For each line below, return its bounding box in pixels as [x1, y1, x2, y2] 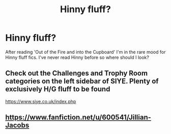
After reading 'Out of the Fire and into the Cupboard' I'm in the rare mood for [5, 49, 166, 55]
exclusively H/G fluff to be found [5, 85, 110, 93]
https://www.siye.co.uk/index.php [5, 98, 76, 105]
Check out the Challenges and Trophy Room [5, 69, 148, 78]
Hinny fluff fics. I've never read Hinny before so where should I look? [5, 54, 149, 60]
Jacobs [5, 121, 30, 130]
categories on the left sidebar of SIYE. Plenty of [5, 77, 159, 86]
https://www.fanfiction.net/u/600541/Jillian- [5, 113, 152, 122]
